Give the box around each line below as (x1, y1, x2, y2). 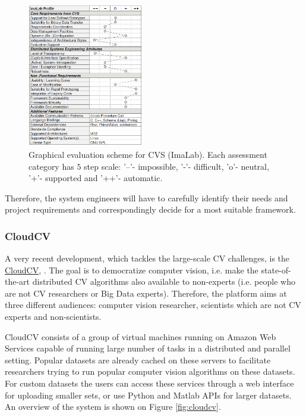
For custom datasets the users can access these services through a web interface (5, 377, 294, 390)
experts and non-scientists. (5, 310, 102, 323)
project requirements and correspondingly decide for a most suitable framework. (5, 203, 296, 216)
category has (29, 160, 74, 172)
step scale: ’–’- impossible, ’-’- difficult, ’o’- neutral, (84, 160, 269, 172)
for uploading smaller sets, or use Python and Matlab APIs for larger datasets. (5, 388, 292, 401)
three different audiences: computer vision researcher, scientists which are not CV (5, 298, 301, 311)
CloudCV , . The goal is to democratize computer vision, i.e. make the (5, 263, 258, 276)
